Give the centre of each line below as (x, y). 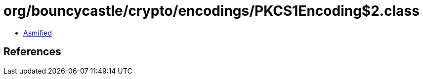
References (32, 52)
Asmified (38, 33)
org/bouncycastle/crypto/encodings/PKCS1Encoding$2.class (211, 11)
